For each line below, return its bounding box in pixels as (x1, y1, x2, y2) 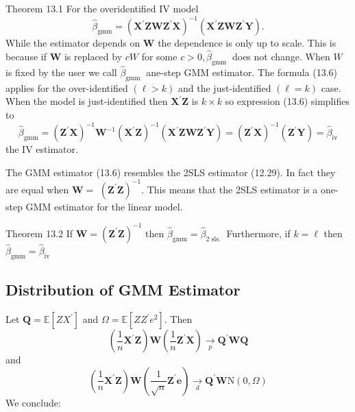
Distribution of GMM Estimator (5, 279, 241, 300)
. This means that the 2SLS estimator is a (141, 182, 318, 196)
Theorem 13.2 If (5, 226, 73, 240)
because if (5, 49, 47, 63)
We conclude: (5, 395, 61, 409)
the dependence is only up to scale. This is (158, 36, 336, 50)
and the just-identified (178, 80, 271, 95)
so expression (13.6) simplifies (225, 94, 350, 108)
